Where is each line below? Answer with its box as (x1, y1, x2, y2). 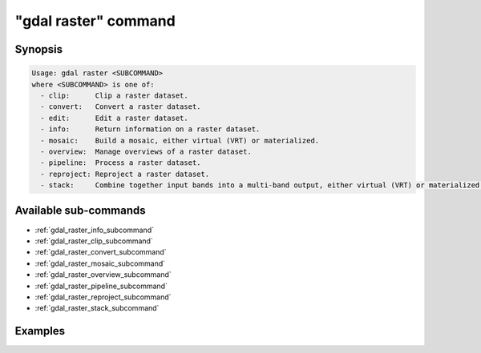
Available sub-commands (14, 204, 146, 218)
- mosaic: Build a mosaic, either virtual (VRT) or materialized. (40, 136, 320, 145)
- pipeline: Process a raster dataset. (40, 158, 201, 167)
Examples (14, 324, 66, 338)
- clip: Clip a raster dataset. (40, 90, 188, 100)
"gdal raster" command (14, 12, 176, 30)
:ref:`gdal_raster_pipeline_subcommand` (34, 281, 168, 291)
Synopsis (14, 42, 63, 56)
